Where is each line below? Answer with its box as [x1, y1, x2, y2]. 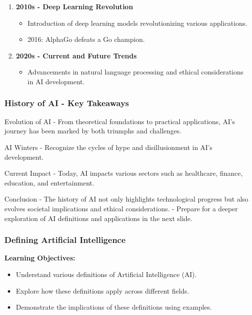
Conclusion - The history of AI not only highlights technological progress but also [4, 194, 249, 204]
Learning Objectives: [4, 253, 76, 263]
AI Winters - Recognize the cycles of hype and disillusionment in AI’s [4, 142, 213, 152]
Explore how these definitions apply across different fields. [16, 285, 189, 296]
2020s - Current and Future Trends [16, 50, 137, 60]
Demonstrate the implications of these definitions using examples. [16, 302, 212, 312]
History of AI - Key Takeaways [4, 97, 129, 109]
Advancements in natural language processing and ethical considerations [27, 67, 244, 77]
